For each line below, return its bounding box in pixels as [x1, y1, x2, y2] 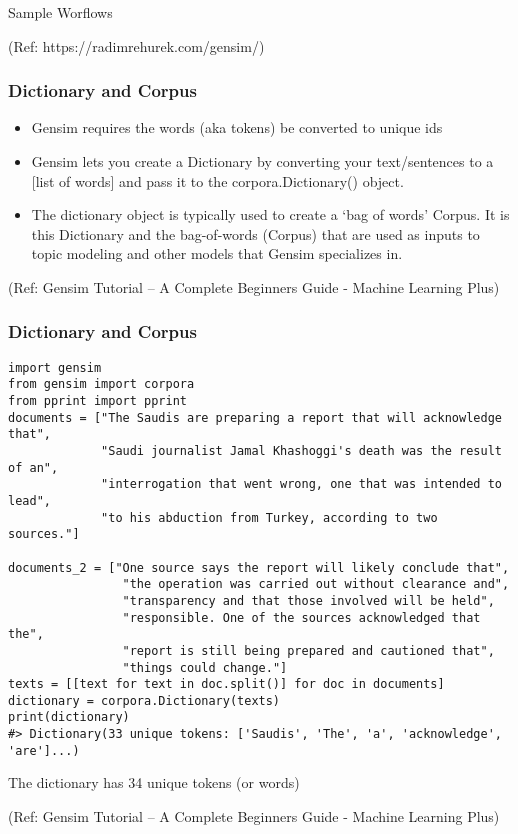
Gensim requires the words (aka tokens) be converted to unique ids [31, 117, 443, 138]
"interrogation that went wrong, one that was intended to [101, 477, 502, 492]
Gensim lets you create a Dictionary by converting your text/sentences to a [31, 150, 494, 171]
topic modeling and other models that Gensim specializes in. [31, 243, 403, 264]
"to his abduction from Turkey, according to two [101, 510, 438, 525]
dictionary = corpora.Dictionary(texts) [8, 693, 281, 708]
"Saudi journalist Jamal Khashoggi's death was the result [101, 443, 502, 458]
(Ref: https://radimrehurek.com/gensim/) [8, 35, 265, 56]
